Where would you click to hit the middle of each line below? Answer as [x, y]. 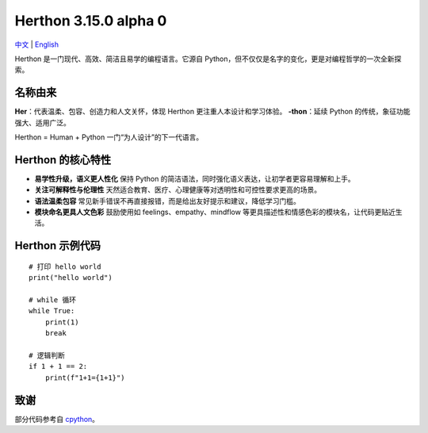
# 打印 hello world [65, 266]
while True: [52, 311]
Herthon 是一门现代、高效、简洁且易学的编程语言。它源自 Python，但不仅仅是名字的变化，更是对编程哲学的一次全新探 [208, 59]
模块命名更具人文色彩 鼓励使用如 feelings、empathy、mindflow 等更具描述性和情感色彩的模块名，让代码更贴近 [215, 212]
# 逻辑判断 [47, 356]
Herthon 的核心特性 [63, 160]
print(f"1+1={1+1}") [85, 377]
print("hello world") [71, 278]
